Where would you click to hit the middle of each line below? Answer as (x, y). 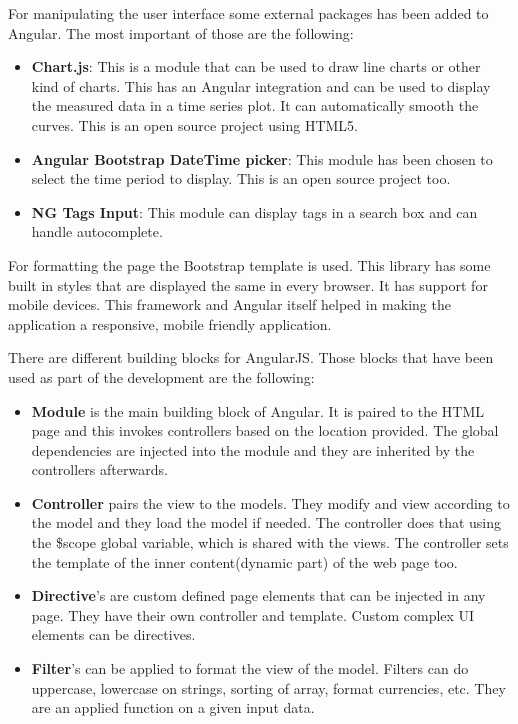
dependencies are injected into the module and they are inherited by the (253, 449)
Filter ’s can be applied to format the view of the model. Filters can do (250, 668)
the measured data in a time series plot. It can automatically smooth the (255, 105)
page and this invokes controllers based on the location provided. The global (265, 430)
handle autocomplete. (97, 231)
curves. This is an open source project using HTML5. (194, 124)
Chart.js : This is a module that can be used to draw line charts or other (256, 66)
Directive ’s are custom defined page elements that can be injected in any (258, 595)
